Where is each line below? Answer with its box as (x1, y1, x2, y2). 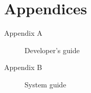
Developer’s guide (25, 44, 80, 55)
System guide (25, 79, 66, 89)
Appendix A (4, 28, 42, 38)
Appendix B (4, 62, 42, 73)
